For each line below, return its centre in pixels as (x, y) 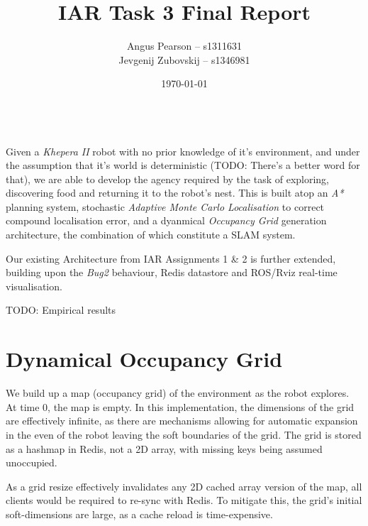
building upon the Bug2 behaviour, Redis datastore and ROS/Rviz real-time (172, 272)
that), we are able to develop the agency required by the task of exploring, (168, 179)
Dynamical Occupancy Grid (144, 359)
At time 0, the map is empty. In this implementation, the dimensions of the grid (180, 406)
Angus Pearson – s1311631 (184, 46)
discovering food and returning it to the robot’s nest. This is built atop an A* (175, 193)
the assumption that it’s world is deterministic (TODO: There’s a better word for (183, 165)
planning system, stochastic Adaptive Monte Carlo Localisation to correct (165, 206)
